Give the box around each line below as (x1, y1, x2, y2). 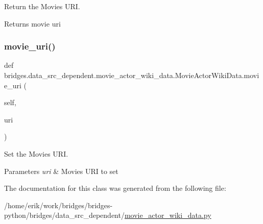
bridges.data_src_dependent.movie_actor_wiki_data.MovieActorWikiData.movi (4, 70, 259, 80)
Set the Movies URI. (4, 148, 68, 159)
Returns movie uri (4, 18, 61, 29)
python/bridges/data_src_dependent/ (4, 210, 125, 220)
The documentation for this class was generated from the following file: (4, 183, 226, 193)
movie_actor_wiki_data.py (124, 210, 211, 220)
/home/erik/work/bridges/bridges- (4, 200, 113, 210)
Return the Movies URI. (4, 1, 80, 11)
